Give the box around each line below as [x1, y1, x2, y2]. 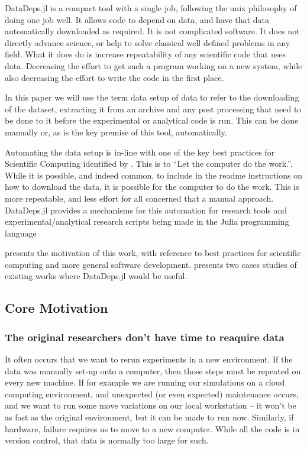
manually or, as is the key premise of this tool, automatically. [5, 125, 227, 138]
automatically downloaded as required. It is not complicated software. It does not [5, 25, 300, 37]
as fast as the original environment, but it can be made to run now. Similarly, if [5, 411, 294, 423]
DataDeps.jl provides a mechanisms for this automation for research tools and [5, 203, 287, 216]
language [5, 226, 37, 239]
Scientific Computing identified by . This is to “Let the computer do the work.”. [5, 157, 293, 170]
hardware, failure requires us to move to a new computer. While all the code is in [5, 422, 300, 435]
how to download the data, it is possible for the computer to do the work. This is [5, 180, 299, 193]
